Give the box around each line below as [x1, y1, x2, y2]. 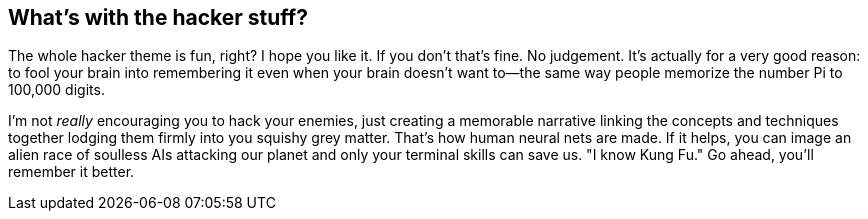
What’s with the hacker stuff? [8, 5, 308, 30]
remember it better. [8, 163, 135, 181]
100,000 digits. [8, 81, 105, 99]
